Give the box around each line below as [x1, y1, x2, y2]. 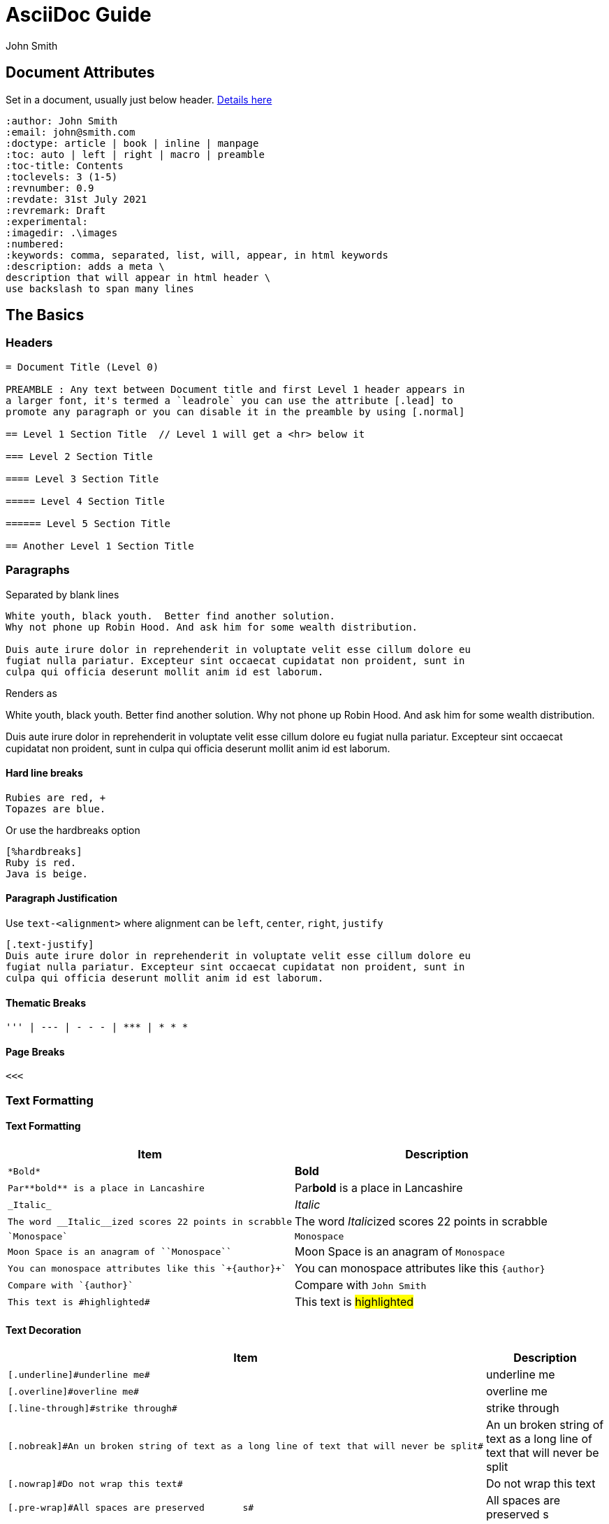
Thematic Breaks [6, 996, 86, 1009]
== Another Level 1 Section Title [6, 540, 194, 552]
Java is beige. [6, 868, 89, 879]
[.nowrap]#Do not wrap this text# [8, 1478, 183, 1489]
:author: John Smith [6, 115, 118, 127]
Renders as [6, 686, 57, 699]
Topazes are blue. [6, 803, 106, 814]
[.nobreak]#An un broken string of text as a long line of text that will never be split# [8, 1440, 483, 1451]
